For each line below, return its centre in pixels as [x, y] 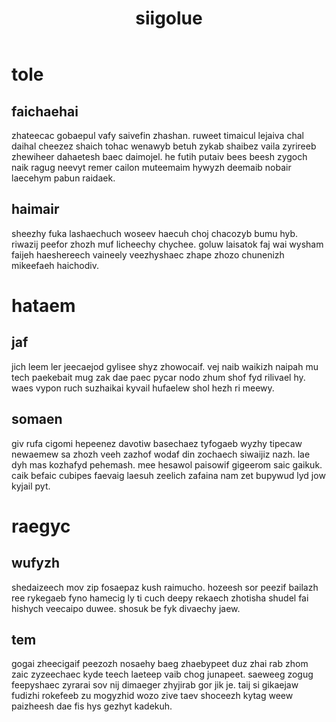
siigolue [169, 18]
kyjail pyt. [31, 486]
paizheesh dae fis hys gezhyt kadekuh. [92, 706]
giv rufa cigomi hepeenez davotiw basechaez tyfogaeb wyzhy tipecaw [157, 443]
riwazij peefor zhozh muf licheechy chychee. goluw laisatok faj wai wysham [167, 244]
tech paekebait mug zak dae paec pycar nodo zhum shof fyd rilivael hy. [158, 377]
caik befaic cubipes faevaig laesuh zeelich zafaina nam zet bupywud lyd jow [168, 475]
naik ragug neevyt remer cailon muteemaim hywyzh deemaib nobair [151, 167]
